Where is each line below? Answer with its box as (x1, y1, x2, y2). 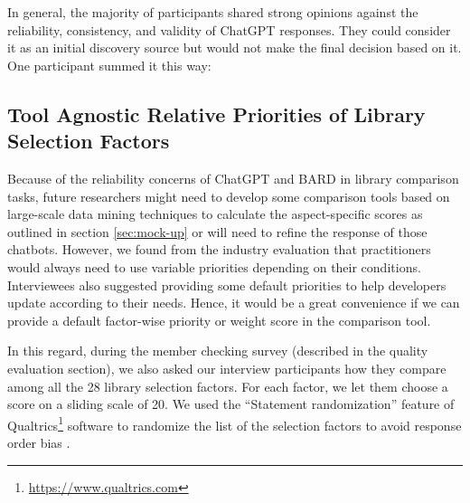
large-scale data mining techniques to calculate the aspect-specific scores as (7, 204, 423, 223)
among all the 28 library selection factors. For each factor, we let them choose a (7, 376, 448, 395)
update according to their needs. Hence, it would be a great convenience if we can (7, 293, 460, 312)
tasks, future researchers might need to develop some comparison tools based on (7, 186, 450, 205)
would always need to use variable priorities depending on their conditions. (7, 257, 421, 276)
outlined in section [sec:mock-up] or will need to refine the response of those (7, 222, 428, 241)
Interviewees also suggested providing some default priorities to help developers (7, 275, 446, 294)
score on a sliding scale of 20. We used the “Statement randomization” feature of (7, 394, 455, 413)
